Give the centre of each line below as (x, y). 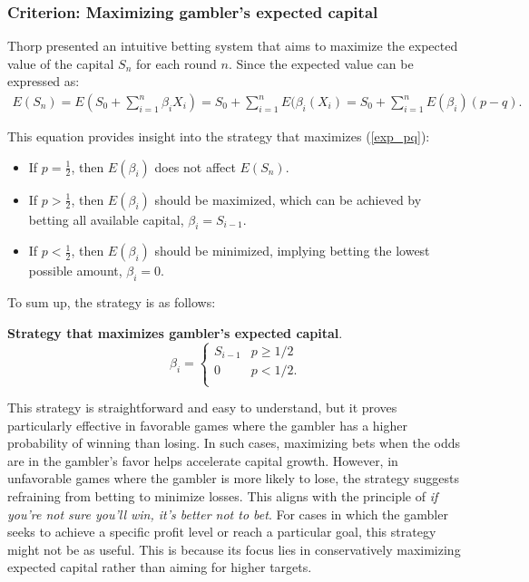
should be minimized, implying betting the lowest (292, 251)
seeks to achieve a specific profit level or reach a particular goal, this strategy (222, 532)
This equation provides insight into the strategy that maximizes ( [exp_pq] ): (219, 136)
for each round (176, 63)
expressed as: (44, 81)
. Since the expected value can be (321, 63)
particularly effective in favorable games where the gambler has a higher (207, 425)
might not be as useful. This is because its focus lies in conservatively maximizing (234, 549)
